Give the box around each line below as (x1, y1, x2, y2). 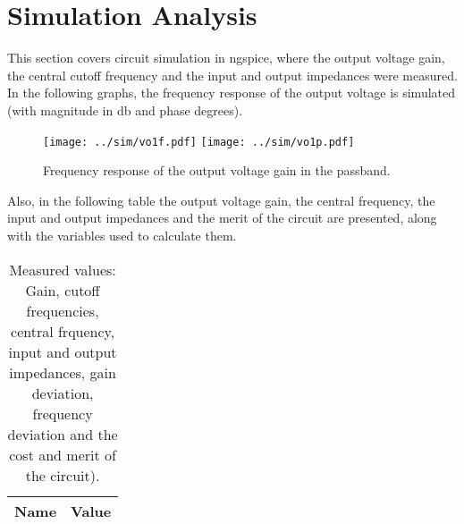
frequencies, (26, 300, 99, 321)
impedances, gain (9, 361, 116, 383)
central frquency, (11, 320, 115, 342)
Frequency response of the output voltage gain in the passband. (43, 161, 391, 180)
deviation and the (7, 423, 118, 444)
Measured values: (9, 258, 116, 280)
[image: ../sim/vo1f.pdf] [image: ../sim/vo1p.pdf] (43, 135, 355, 148)
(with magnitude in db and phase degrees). (7, 100, 243, 119)
